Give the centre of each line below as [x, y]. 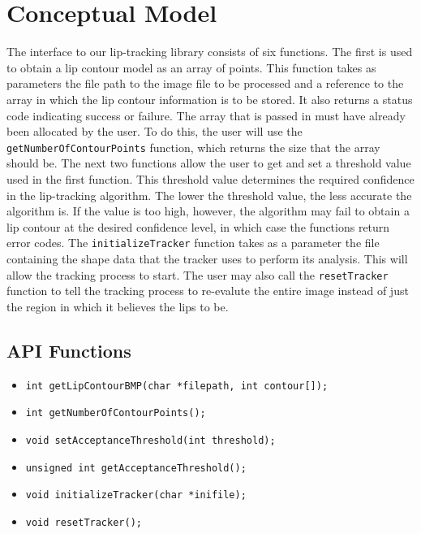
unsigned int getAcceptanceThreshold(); [136, 468]
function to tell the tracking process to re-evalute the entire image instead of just [208, 291]
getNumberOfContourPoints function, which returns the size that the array [193, 147]
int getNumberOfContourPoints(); [116, 413]
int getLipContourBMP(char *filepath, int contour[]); [177, 386]
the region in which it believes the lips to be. [118, 306]
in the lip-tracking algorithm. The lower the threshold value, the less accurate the [209, 195]
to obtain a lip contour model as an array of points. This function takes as [191, 67]
